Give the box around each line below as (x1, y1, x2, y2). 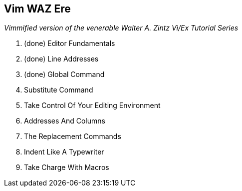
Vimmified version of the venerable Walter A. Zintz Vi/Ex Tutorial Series (4, 23, 239, 32)
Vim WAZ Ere (4, 2, 71, 15)
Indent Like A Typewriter (24, 147, 104, 156)
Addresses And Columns (24, 116, 105, 125)
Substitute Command (24, 85, 93, 94)
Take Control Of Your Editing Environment (24, 101, 161, 110)
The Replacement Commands (24, 132, 121, 141)
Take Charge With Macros (24, 163, 109, 172)
